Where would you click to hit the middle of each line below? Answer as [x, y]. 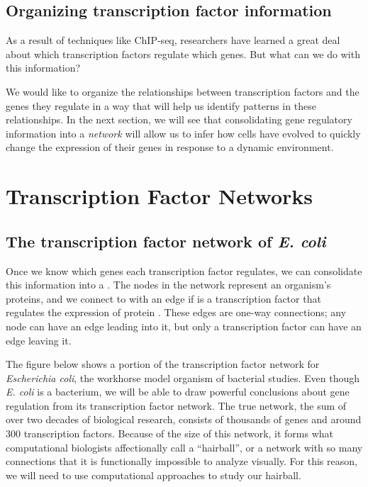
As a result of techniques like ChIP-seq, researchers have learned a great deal [173, 40]
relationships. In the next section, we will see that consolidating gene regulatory [179, 119]
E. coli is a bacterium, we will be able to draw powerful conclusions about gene [178, 392]
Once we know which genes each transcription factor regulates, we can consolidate [184, 270]
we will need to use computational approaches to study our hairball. [154, 475]
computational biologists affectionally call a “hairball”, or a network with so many [184, 447]
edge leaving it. [39, 340]
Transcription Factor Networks [159, 196]
